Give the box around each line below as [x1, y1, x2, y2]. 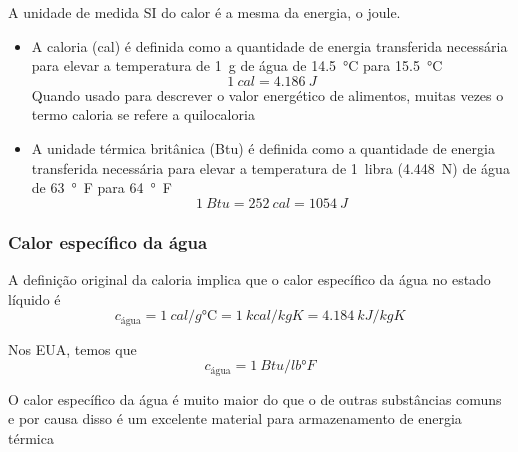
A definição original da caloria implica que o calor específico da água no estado [8, 268, 491, 289]
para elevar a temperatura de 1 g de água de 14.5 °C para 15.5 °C [31, 55, 443, 76]
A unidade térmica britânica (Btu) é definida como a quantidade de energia [31, 137, 495, 158]
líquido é [8, 288, 61, 309]
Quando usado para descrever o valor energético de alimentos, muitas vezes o [31, 84, 504, 105]
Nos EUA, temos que [8, 338, 137, 359]
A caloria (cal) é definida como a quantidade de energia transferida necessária [31, 35, 508, 56]
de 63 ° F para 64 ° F [31, 177, 172, 198]
